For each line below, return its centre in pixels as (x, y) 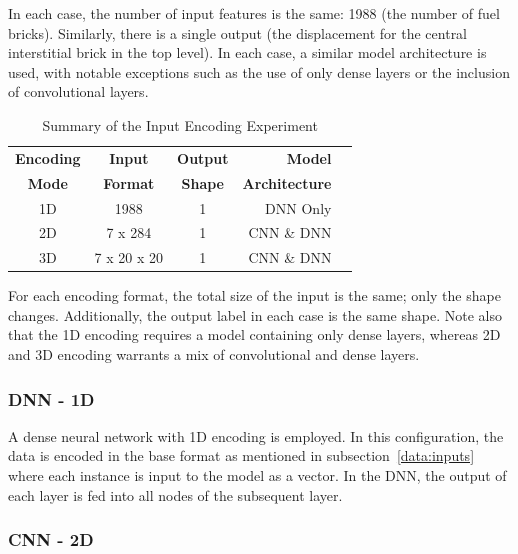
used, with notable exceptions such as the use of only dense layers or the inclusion (259, 71)
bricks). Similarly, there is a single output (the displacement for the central (238, 32)
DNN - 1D (51, 398)
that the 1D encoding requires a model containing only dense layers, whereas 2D (254, 334)
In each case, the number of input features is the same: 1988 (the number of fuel (254, 13)
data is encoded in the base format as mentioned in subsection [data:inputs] (241, 455)
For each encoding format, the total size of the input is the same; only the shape (254, 295)
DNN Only (298, 207)
